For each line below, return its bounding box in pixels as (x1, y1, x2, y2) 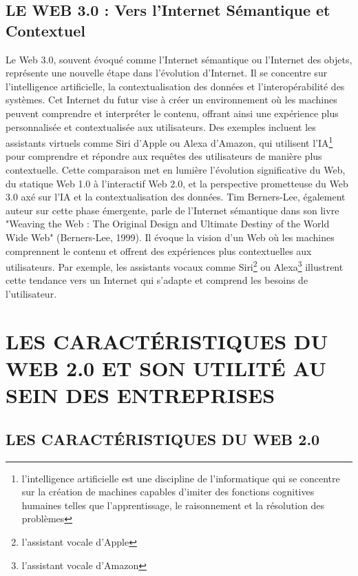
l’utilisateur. (6, 287, 57, 300)
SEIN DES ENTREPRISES (6, 381, 275, 409)
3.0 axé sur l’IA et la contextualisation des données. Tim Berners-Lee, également (6, 189, 346, 204)
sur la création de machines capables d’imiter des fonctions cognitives (21, 484, 315, 499)
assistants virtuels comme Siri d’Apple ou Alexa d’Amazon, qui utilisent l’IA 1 (6, 134, 333, 150)
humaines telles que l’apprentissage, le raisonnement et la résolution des (21, 497, 325, 512)
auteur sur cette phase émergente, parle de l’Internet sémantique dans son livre (6, 203, 339, 217)
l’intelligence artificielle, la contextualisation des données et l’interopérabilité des (6, 79, 345, 93)
